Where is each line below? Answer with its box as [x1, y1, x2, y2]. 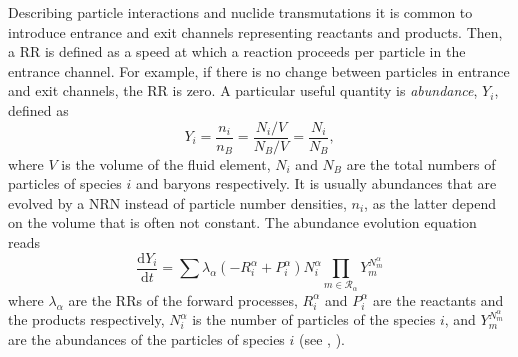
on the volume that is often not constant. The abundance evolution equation [8, 212, 477, 233]
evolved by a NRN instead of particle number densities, [8, 192, 347, 213]
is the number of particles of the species [192, 309, 436, 330]
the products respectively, [8, 309, 165, 330]
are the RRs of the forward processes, [68, 289, 298, 310]
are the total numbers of [346, 153, 496, 174]
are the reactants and [372, 289, 504, 310]
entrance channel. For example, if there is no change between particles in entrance [8, 60, 510, 81]
